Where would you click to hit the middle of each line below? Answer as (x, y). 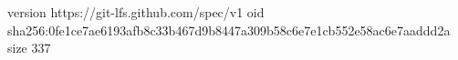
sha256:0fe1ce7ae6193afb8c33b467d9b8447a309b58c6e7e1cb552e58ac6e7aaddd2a (229, 30)
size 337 (29, 48)
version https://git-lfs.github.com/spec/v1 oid (136, 12)
